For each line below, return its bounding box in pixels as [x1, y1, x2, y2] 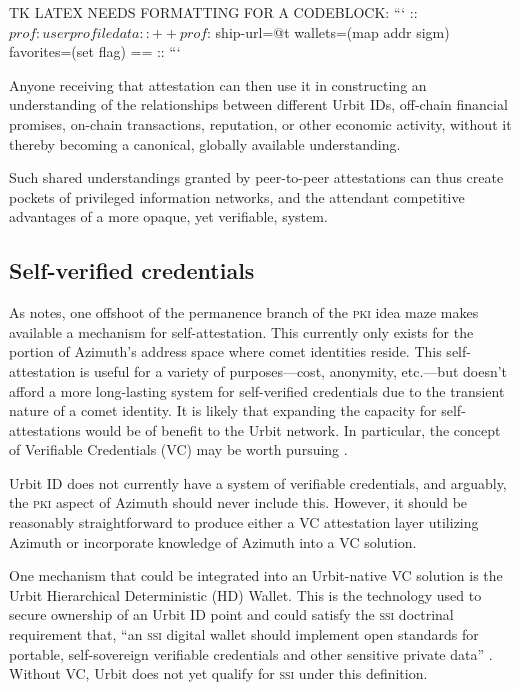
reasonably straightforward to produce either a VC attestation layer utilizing [9, 512, 479, 533]
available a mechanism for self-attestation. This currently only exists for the [9, 321, 474, 342]
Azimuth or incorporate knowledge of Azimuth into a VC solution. [9, 531, 417, 552]
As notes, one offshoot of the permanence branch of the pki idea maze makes [9, 302, 479, 323]
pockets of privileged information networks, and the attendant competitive [9, 186, 465, 207]
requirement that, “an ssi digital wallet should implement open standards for [9, 624, 479, 645]
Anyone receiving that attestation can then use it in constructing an [9, 74, 427, 95]
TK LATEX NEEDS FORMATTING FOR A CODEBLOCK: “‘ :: [9, 2, 418, 22]
